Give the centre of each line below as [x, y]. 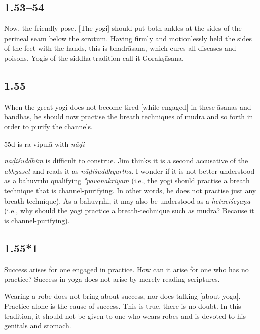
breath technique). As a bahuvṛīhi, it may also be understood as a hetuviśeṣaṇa [127, 200]
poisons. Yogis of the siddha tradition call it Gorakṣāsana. [94, 58]
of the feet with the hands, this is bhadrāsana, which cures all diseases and [120, 48]
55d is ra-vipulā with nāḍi [44, 143]
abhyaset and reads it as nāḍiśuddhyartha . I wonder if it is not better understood [129, 170]
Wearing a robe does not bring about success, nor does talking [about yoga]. [122, 296]
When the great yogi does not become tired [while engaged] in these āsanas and [128, 106]
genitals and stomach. [38, 326]
